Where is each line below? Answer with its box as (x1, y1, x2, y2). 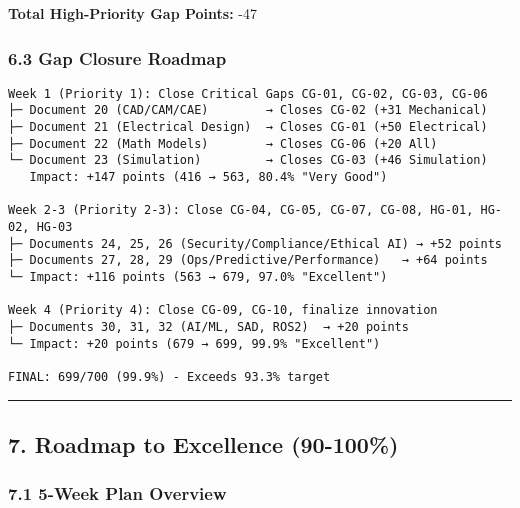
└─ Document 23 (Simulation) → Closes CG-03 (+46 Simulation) (8, 153, 488, 168)
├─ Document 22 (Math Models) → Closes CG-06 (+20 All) (8, 136, 438, 151)
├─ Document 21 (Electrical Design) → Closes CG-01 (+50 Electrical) (8, 120, 488, 135)
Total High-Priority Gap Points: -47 (8, 3, 257, 23)
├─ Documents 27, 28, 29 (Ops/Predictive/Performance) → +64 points (8, 253, 488, 268)
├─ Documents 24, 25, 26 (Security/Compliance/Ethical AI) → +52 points (8, 236, 502, 251)
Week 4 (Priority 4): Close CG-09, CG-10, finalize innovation (8, 303, 438, 318)
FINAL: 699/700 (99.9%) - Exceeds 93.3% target (8, 369, 331, 384)
